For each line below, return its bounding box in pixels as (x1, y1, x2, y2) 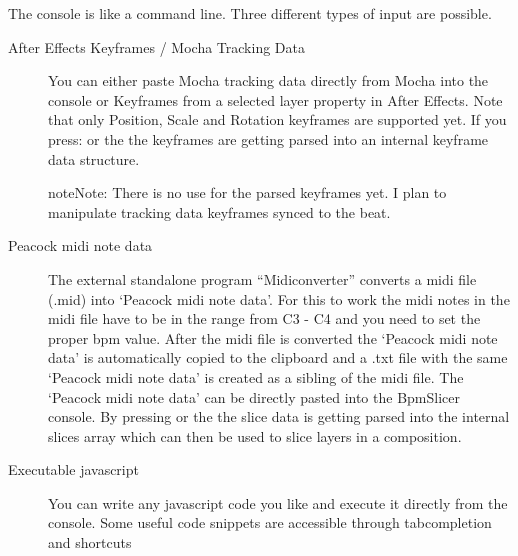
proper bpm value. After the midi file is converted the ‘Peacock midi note (48, 327, 498, 348)
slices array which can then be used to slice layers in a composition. (48, 425, 462, 446)
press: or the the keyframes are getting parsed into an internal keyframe (48, 128, 489, 149)
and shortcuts (48, 532, 132, 553)
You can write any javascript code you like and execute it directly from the (48, 492, 508, 513)
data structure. (48, 148, 140, 169)
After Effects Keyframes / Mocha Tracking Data (8, 36, 305, 57)
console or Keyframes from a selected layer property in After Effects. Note (48, 89, 503, 110)
